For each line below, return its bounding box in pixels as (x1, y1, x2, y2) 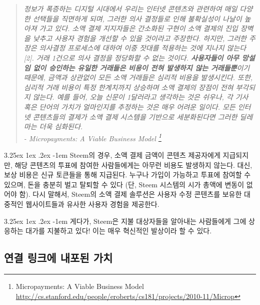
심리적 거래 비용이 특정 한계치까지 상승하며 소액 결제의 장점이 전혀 (23, 82, 233, 92)
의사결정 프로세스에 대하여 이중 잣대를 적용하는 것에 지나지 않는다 (39, 43, 246, 53)
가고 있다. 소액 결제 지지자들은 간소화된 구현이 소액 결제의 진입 (39, 23, 238, 34)
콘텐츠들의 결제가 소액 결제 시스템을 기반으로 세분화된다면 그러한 (32, 111, 237, 122)
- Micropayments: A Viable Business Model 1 (23, 131, 161, 143)
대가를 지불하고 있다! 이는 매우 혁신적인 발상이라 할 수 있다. (25, 225, 212, 236)
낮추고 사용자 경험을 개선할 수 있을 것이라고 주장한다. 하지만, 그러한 (32, 33, 246, 43)
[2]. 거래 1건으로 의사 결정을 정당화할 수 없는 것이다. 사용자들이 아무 (23, 52, 239, 63)
